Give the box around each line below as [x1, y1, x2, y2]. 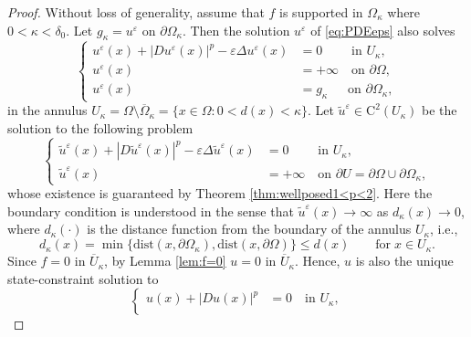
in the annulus [7, 100, 88, 120]
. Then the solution [182, 20, 290, 39]
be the [421, 100, 457, 120]
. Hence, [295, 251, 340, 270]
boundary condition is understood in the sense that [7, 201, 294, 220]
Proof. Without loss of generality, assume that [7, 3, 265, 21]
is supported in [279, 3, 363, 21]
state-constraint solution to [7, 269, 159, 288]
